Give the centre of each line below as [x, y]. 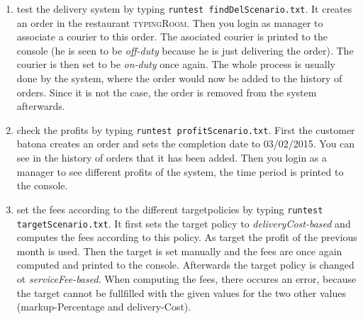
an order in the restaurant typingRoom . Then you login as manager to [170, 22]
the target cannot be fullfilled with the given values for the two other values [181, 292]
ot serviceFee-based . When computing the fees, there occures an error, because [186, 278]
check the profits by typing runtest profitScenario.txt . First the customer [186, 129]
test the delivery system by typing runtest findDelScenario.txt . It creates [184, 9]
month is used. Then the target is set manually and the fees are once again [179, 251]
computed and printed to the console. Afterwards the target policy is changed [185, 265]
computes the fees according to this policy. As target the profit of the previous [187, 237]
